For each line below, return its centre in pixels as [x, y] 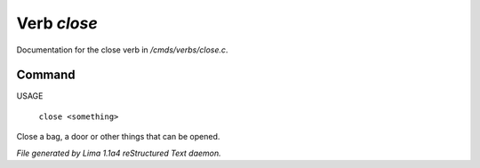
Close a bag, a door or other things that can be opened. [118, 137]
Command [46, 75]
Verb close [57, 23]
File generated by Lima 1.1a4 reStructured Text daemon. [119, 153]
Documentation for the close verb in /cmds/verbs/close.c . [122, 50]
